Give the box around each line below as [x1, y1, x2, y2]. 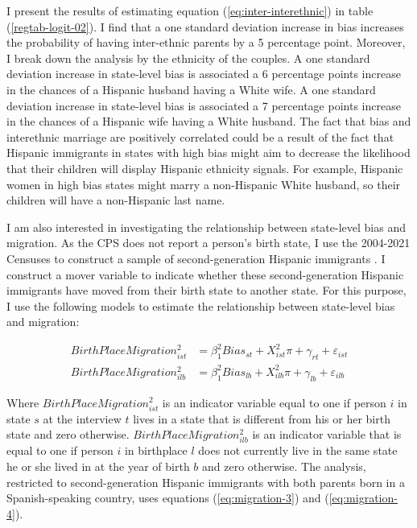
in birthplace [124, 442, 188, 459]
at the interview [43, 410, 122, 427]
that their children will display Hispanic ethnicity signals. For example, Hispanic [6, 159, 403, 176]
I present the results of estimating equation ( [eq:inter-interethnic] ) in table [6, 2, 374, 19]
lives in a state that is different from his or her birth [133, 410, 390, 427]
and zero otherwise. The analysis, [202, 458, 366, 475]
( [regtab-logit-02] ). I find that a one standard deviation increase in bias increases [6, 18, 404, 35]
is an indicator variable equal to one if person [162, 394, 386, 410]
